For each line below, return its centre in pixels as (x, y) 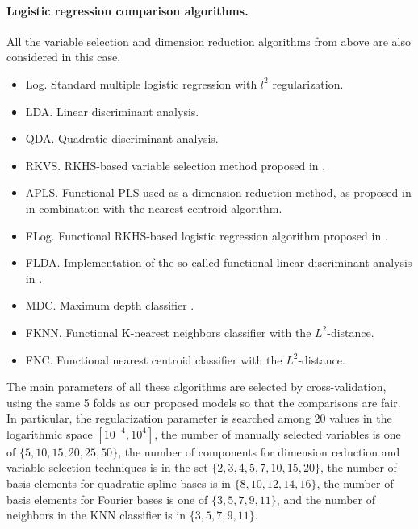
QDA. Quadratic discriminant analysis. (122, 138)
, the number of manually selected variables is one (278, 433)
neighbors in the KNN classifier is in (96, 515)
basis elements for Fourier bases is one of (107, 499)
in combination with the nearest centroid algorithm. (154, 208)
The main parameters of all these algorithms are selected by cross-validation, (196, 387)
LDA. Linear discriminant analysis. (112, 111)
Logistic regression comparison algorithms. (127, 10)
